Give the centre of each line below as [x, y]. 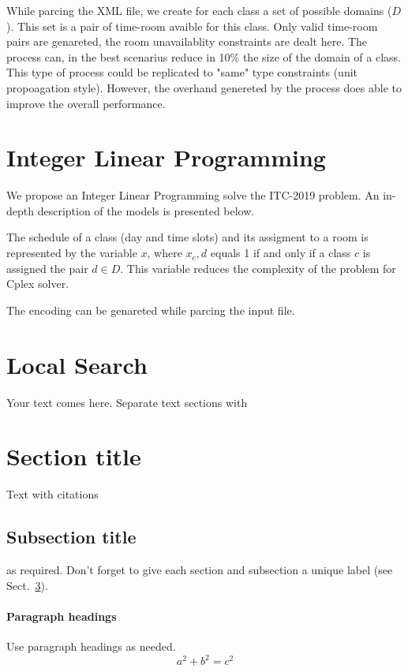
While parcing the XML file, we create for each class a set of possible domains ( [199, 10]
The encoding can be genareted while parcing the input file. [151, 310]
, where [165, 253]
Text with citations [52, 494]
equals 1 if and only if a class [281, 253]
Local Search [77, 364]
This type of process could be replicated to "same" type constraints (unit [182, 72]
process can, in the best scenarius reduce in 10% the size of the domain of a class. [204, 56]
